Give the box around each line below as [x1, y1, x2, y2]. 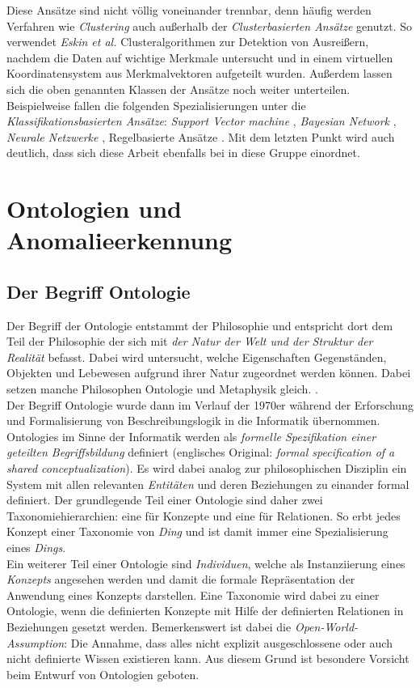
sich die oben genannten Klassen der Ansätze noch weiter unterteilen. [6, 80, 351, 97]
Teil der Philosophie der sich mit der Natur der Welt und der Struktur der [6, 333, 373, 350]
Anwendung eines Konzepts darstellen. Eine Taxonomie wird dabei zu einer [6, 586, 380, 603]
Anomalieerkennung [6, 223, 233, 257]
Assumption [6, 634, 65, 651]
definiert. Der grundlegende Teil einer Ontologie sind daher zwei [6, 491, 323, 508]
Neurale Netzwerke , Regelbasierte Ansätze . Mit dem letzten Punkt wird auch [6, 128, 395, 145]
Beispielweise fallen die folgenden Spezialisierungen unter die [6, 96, 306, 113]
